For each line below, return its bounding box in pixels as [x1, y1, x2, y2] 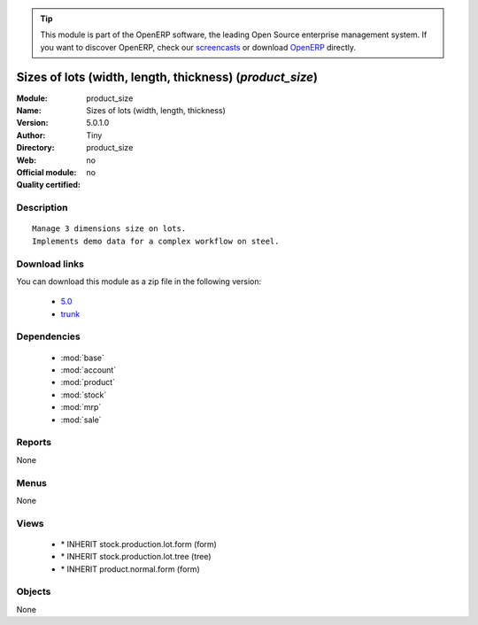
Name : [16, 105, 42, 116]
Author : [16, 129, 46, 141]
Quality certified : [16, 180, 81, 190]
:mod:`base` [60, 352, 105, 363]
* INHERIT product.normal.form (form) [60, 563, 200, 575]
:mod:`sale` [60, 414, 102, 425]
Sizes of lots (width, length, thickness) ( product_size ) [16, 69, 319, 84]
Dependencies [16, 330, 81, 343]
